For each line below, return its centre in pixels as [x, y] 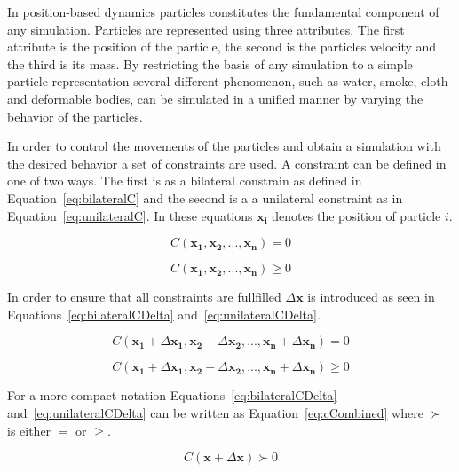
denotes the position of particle [356, 215]
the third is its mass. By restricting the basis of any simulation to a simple [210, 63]
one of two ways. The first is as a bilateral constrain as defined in [185, 181]
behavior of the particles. [75, 116]
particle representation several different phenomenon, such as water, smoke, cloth [228, 81]
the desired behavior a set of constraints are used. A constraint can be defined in [227, 163]
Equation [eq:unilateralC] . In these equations [130, 215]
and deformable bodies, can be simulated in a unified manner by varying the [215, 98]
